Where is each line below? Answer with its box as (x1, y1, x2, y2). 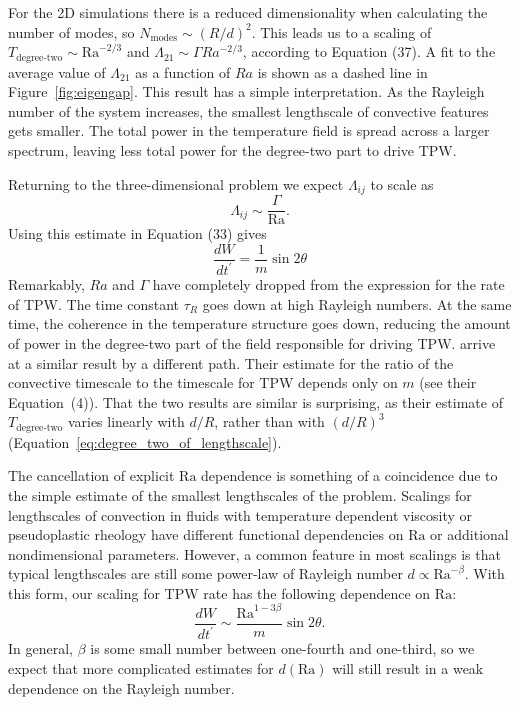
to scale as (370, 173, 434, 194)
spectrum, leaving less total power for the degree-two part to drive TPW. (8, 140, 457, 161)
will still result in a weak (332, 657, 484, 678)
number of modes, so (8, 21, 135, 42)
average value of (8, 61, 106, 82)
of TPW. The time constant (8, 293, 179, 314)
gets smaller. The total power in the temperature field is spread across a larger (8, 120, 490, 141)
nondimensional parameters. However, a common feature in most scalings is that (8, 543, 501, 564)
